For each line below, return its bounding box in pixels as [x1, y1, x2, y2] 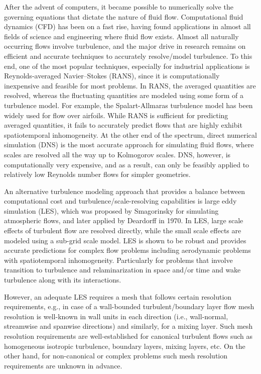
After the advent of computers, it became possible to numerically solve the [4, 2, 233, 12]
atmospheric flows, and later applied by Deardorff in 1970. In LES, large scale [4, 215, 243, 226]
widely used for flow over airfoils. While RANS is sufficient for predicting [4, 110, 228, 120]
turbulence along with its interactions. [4, 274, 121, 285]
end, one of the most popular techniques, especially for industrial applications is [4, 60, 250, 71]
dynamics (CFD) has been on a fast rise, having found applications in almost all [4, 21, 251, 32]
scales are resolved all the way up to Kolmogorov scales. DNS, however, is [4, 149, 231, 159]
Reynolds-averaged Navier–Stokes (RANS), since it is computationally [4, 70, 220, 81]
